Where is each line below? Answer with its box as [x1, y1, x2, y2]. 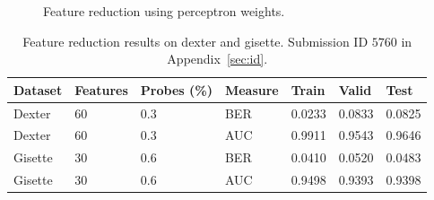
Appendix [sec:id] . [167, 49, 268, 68]
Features [74, 80, 128, 99]
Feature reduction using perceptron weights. [43, 2, 285, 20]
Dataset [13, 80, 63, 99]
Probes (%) [140, 80, 213, 99]
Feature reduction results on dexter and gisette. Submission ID [22, 31, 369, 50]
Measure [224, 80, 279, 99]
